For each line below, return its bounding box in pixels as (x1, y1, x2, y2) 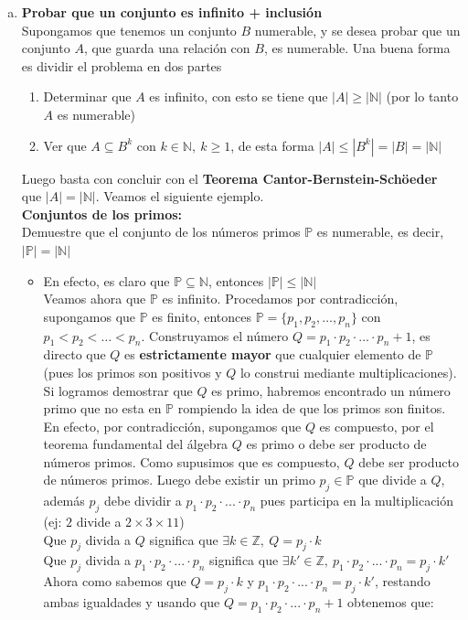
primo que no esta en (43, 399, 162, 418)
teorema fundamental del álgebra (43, 434, 229, 454)
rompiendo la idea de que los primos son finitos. (177, 399, 446, 418)
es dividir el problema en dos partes (21, 56, 222, 75)
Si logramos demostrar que (43, 380, 193, 400)
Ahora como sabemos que (43, 572, 186, 591)
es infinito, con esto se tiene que (149, 87, 328, 106)
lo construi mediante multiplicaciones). (239, 362, 457, 381)
